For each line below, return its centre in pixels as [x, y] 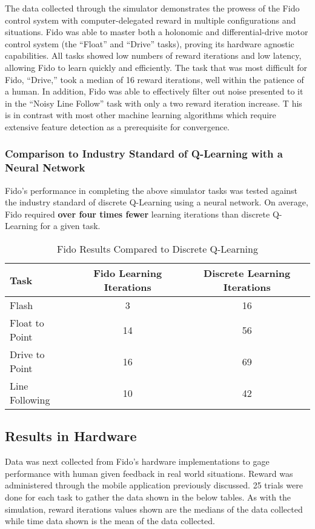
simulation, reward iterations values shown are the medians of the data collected [154, 509]
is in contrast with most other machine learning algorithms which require [141, 115]
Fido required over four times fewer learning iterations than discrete [138, 214]
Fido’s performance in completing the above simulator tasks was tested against [151, 190]
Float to [27, 323]
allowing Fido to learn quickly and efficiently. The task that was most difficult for [156, 67]
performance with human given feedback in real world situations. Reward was [149, 473]
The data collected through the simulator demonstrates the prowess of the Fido [152, 8]
